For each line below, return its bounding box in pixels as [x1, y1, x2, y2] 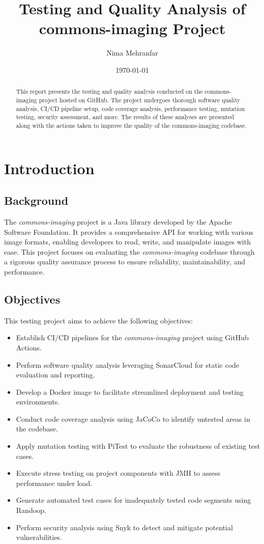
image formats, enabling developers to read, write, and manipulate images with [4, 236, 251, 247]
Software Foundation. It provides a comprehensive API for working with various [4, 226, 254, 237]
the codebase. [16, 423, 58, 434]
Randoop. [16, 505, 46, 515]
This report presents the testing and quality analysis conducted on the [16, 87, 203, 96]
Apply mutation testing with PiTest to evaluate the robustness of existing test [16, 441, 260, 451]
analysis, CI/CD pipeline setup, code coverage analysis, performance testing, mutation [16, 104, 245, 113]
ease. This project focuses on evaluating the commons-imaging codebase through [4, 246, 255, 257]
